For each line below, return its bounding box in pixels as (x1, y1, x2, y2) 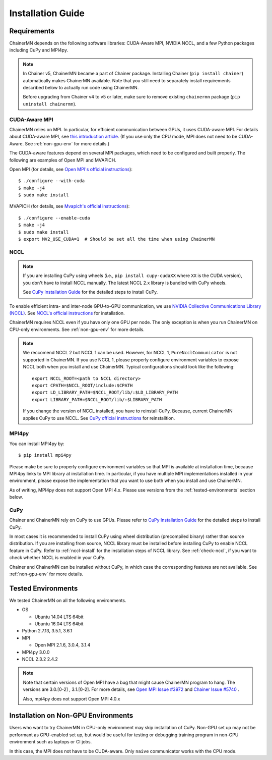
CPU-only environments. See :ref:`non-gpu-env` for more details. (9, 326, 145, 333)
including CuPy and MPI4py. (9, 47, 68, 53)
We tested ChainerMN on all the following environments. (9, 597, 126, 603)
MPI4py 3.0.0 (22, 649, 50, 655)
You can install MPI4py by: (9, 441, 65, 447)
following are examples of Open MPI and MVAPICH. (9, 157, 117, 163)
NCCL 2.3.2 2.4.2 (22, 656, 58, 662)
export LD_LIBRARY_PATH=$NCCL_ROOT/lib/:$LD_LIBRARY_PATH (32, 390, 178, 396)
